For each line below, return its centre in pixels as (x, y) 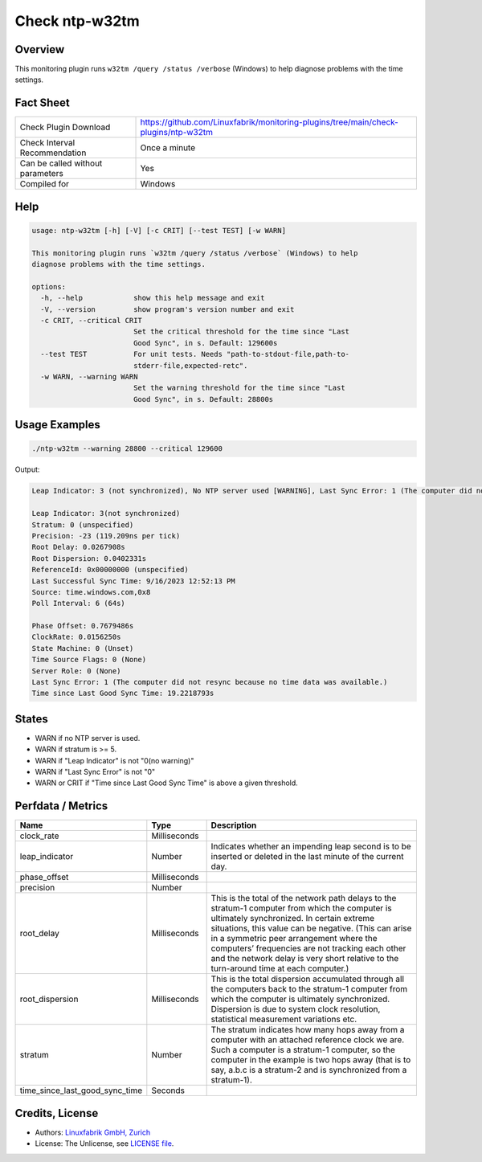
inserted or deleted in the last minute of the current (307, 857)
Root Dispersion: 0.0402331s (89, 558)
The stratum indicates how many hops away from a (308, 1030)
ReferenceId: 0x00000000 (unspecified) (110, 570)
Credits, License (57, 1113)
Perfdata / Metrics (61, 806)
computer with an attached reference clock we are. (308, 1040)
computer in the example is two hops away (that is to (311, 1060)
